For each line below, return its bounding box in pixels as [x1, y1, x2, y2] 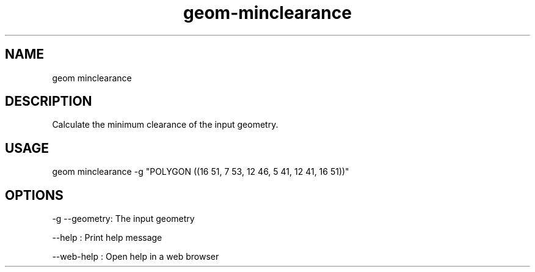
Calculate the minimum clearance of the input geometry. [52, 119, 278, 130]
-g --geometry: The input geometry [52, 213, 195, 224]
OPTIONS [5, 187, 64, 203]
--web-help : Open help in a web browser [52, 251, 219, 262]
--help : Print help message [52, 232, 162, 243]
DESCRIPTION [5, 94, 92, 109]
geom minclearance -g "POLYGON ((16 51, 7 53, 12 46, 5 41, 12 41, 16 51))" [52, 166, 349, 177]
